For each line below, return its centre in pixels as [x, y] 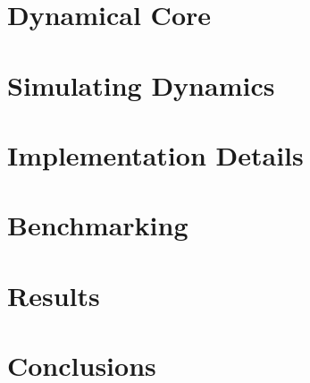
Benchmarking [98, 225]
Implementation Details [155, 154]
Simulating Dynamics [141, 85]
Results [54, 295]
